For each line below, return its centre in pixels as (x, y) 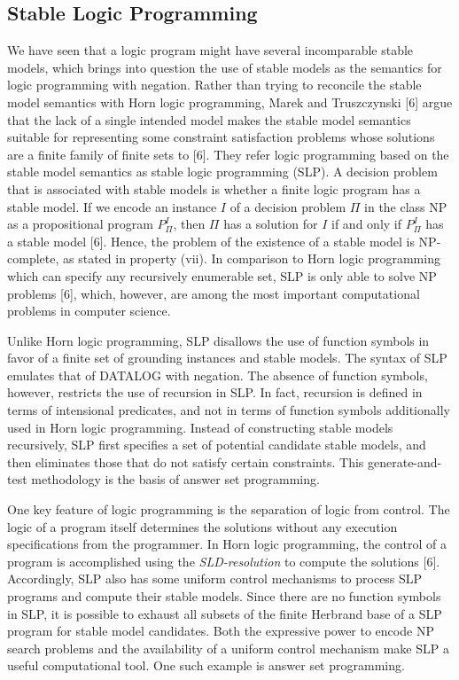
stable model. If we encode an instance (112, 206)
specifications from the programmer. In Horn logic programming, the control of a (227, 544)
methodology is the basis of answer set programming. (175, 479)
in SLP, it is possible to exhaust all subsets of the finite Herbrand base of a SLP (225, 613)
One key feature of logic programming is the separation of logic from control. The (229, 509)
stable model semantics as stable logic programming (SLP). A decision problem (222, 172)
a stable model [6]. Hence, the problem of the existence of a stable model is (211, 241)
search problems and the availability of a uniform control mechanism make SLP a (228, 648)
